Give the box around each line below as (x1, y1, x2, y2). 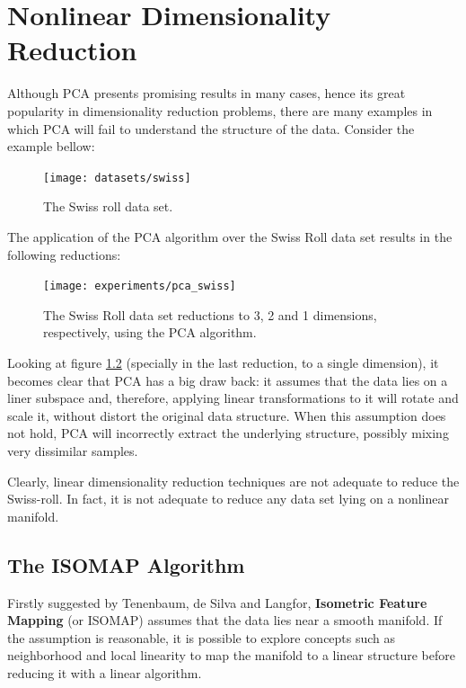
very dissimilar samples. (7, 441, 138, 460)
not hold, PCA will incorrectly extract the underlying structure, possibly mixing (7, 424, 449, 442)
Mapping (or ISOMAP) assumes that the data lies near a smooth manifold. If (7, 611, 443, 630)
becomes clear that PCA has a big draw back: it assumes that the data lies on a (7, 371, 448, 389)
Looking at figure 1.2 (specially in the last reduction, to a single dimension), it (7, 353, 439, 371)
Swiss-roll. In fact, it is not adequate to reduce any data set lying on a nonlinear (7, 489, 449, 508)
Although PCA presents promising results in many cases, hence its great (7, 84, 406, 103)
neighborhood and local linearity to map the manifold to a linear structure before (7, 646, 455, 665)
